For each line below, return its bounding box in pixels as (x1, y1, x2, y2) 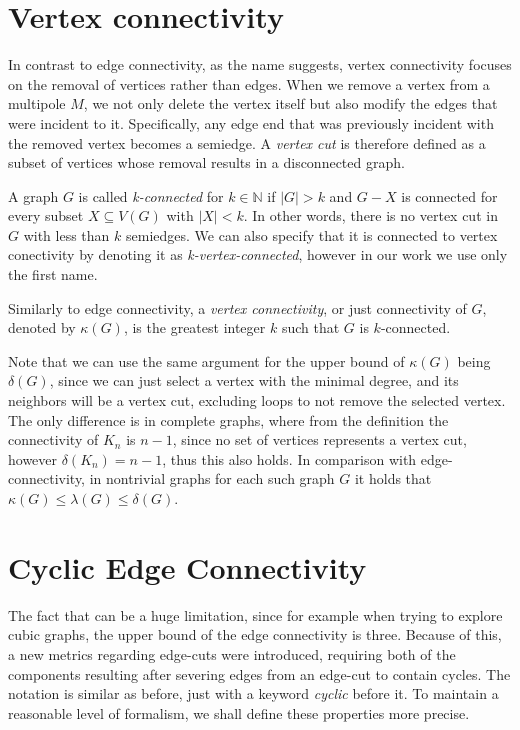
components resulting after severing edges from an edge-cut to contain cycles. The (8, 663, 511, 684)
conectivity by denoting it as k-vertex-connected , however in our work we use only (8, 244, 508, 265)
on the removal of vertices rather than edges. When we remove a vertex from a (8, 73, 490, 94)
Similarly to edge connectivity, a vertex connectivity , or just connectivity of (8, 297, 467, 318)
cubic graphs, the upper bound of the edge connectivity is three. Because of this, (8, 624, 502, 645)
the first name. (8, 264, 98, 285)
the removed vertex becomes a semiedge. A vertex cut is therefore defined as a (8, 132, 486, 153)
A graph (8, 185, 59, 206)
